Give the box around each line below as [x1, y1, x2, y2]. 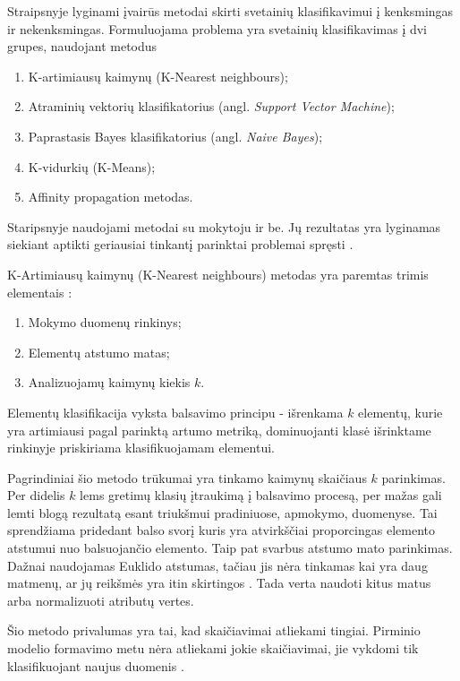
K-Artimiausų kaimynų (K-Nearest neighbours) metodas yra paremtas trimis [7, 264, 429, 283]
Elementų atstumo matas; [28, 342, 170, 361]
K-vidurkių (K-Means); [28, 157, 156, 176]
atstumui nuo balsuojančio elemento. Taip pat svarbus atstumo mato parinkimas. [7, 539, 453, 557]
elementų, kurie [358, 402, 443, 421]
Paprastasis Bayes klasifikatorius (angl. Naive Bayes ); [28, 126, 323, 145]
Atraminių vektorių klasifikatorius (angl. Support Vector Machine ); [28, 97, 395, 116]
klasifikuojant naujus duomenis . [7, 656, 184, 675]
